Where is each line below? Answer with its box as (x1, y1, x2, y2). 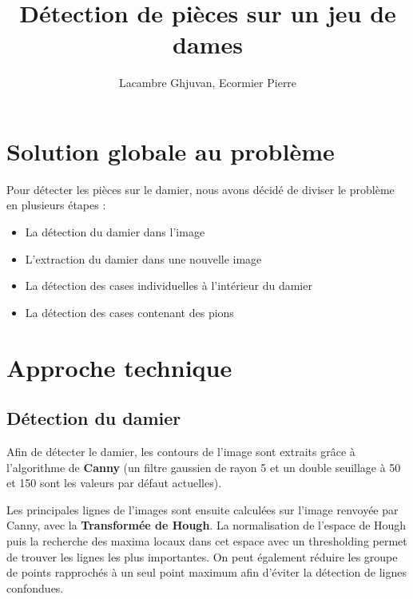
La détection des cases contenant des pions (25, 303, 234, 320)
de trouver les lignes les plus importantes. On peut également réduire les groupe (6, 548, 398, 565)
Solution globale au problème (6, 134, 335, 167)
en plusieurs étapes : (6, 196, 106, 213)
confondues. (6, 579, 64, 596)
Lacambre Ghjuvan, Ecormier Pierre (118, 74, 297, 91)
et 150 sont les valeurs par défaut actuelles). (6, 474, 222, 491)
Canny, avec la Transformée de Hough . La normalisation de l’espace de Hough (6, 517, 407, 534)
